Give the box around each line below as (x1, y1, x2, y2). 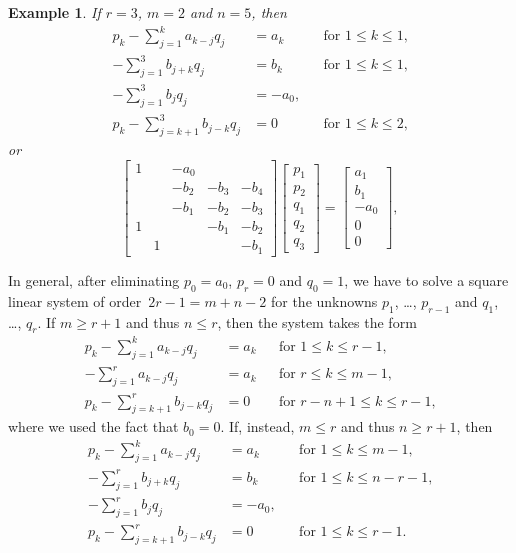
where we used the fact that (8, 416, 179, 437)
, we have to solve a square (344, 269, 509, 290)
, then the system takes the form (217, 311, 417, 332)
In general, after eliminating (8, 269, 180, 290)
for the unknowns (270, 290, 378, 311)
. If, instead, (220, 416, 295, 437)
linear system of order (8, 290, 142, 311)
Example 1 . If (8, 2, 101, 22)
